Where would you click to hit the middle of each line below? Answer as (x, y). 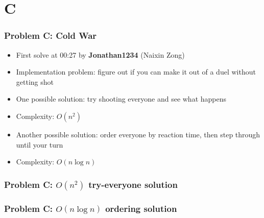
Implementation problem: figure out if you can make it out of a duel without (136, 72)
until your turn (40, 144)
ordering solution (141, 208)
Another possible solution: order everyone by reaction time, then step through (138, 134)
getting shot (35, 81)
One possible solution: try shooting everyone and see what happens (121, 99)
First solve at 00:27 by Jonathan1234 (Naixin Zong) (100, 54)
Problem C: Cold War (51, 35)
